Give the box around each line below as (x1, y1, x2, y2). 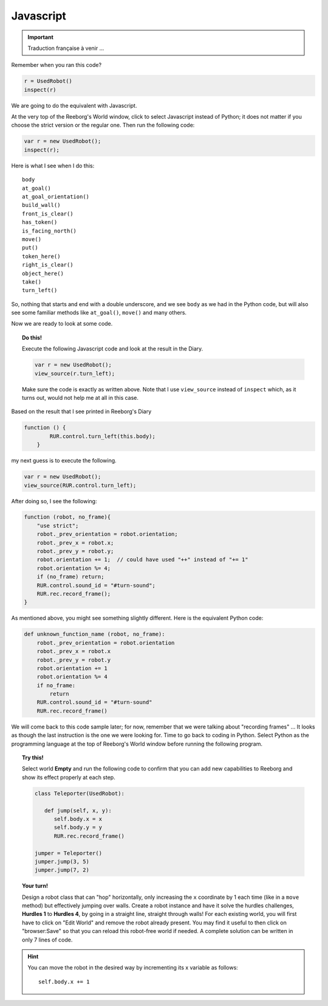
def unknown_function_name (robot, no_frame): (24, 630, 165, 638)
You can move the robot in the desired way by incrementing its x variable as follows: (27, 964, 238, 971)
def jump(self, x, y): (44, 807, 112, 814)
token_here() (22, 253, 61, 260)
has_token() (22, 219, 58, 226)
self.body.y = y (53, 824, 103, 831)
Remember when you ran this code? (11, 61, 102, 69)
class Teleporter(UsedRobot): (34, 790, 125, 797)
